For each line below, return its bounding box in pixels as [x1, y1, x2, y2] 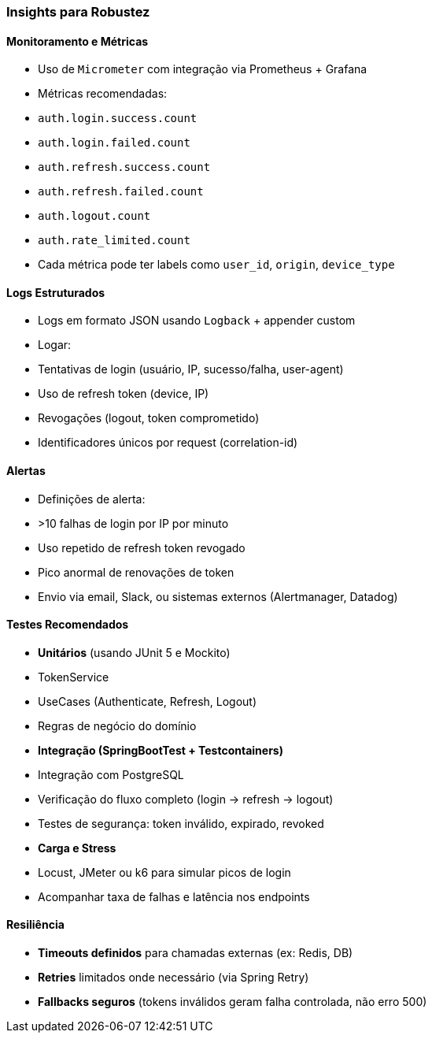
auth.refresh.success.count [38, 161, 211, 174]
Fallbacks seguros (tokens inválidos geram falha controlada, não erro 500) [38, 995, 427, 1009]
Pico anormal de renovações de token [38, 565, 234, 579]
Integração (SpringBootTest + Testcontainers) [38, 743, 283, 757]
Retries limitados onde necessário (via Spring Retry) [38, 970, 309, 985]
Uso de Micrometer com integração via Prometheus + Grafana [38, 62, 367, 76]
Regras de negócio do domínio [38, 718, 197, 733]
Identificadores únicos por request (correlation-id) [38, 436, 298, 450]
